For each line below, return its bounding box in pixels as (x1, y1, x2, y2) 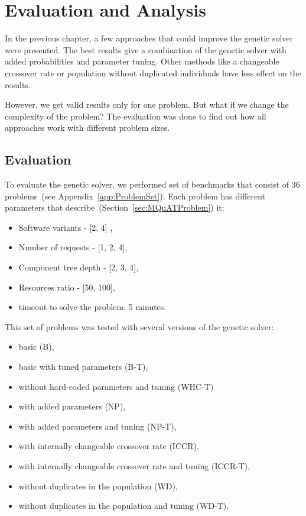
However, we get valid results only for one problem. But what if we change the (5, 98, 289, 111)
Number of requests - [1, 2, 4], (18, 241, 128, 253)
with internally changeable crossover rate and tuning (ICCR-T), (18, 459, 250, 472)
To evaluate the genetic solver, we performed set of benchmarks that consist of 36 (5, 178, 300, 191)
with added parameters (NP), (18, 400, 126, 412)
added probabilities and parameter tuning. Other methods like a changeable (5, 55, 279, 67)
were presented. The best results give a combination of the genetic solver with (5, 43, 287, 56)
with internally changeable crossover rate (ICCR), (18, 440, 199, 452)
